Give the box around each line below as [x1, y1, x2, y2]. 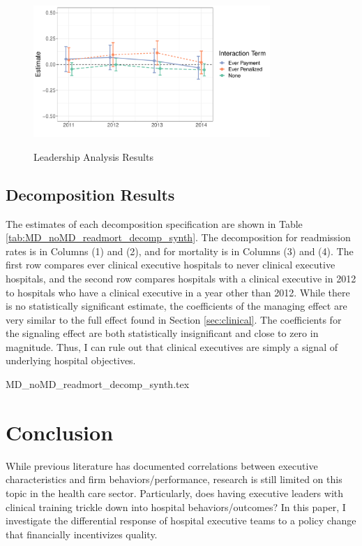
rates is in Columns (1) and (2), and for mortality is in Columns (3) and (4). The [6, 243, 354, 258]
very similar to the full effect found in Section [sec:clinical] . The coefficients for [6, 312, 342, 326]
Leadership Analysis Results [33, 149, 153, 164]
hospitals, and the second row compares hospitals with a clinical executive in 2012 [6, 271, 356, 285]
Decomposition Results [6, 183, 175, 205]
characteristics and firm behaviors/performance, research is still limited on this [6, 472, 342, 487]
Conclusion [6, 417, 114, 446]
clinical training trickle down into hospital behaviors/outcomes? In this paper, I [6, 499, 346, 514]
